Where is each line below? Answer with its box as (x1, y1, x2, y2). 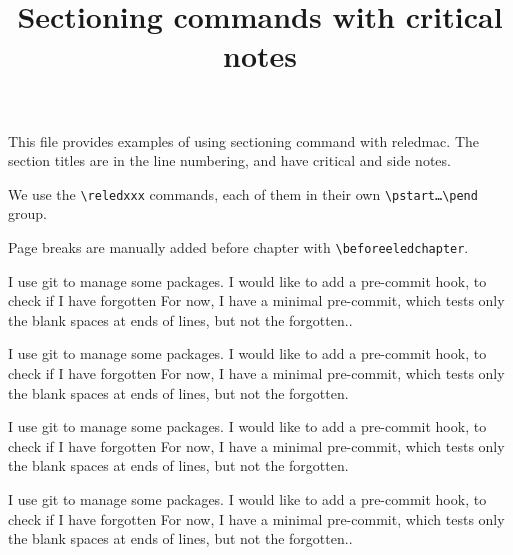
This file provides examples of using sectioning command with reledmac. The (8, 130, 479, 151)
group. (8, 203, 47, 224)
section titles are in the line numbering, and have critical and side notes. (8, 150, 451, 171)
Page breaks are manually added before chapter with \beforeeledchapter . (8, 237, 469, 257)
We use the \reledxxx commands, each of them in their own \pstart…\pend (8, 183, 478, 204)
